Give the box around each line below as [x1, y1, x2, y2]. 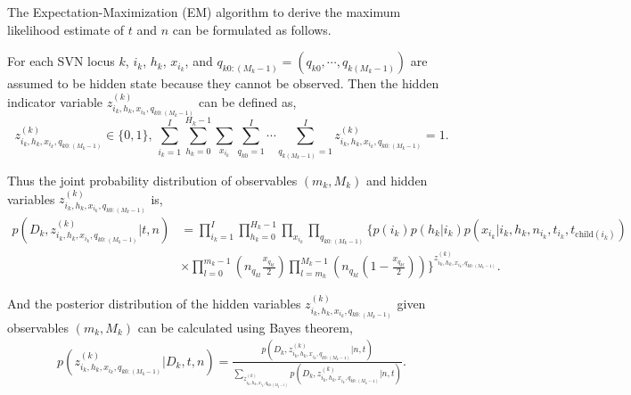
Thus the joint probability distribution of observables [7, 170, 298, 189]
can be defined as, [199, 92, 297, 111]
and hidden [365, 170, 428, 189]
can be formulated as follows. [172, 20, 332, 38]
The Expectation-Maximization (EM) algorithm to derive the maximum [7, 3, 401, 21]
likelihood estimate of [7, 20, 125, 38]
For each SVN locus [7, 52, 115, 70]
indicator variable [7, 92, 103, 111]
